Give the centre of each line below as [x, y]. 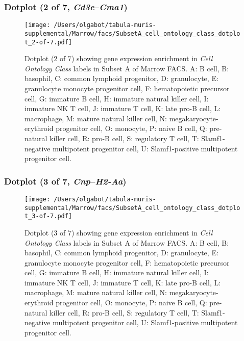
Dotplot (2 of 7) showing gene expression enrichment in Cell [119, 58]
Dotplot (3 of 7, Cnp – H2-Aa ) [65, 181]
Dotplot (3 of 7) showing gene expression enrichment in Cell [119, 232]
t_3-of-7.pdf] [48, 216]
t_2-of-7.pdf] [48, 42]
